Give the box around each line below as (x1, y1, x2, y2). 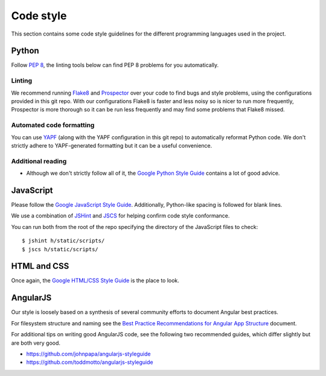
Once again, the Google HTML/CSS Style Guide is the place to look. (11, 277, 179, 284)
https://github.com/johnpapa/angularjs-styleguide (26, 350, 151, 357)
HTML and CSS (11, 261, 69, 271)
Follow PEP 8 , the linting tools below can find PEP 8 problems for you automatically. (11, 61, 219, 69)
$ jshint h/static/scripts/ (22, 237, 105, 244)
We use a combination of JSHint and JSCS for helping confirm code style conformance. (11, 212, 230, 219)
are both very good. (11, 339, 60, 346)
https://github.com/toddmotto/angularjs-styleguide (26, 359, 153, 366)
